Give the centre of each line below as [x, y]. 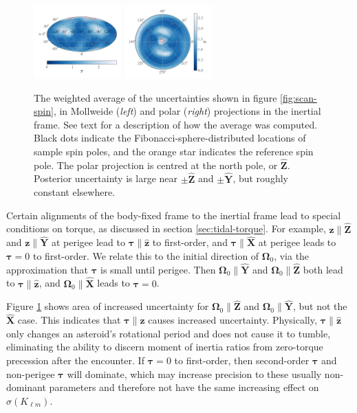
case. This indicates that [69, 320]
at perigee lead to [88, 242]
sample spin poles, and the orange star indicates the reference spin [174, 151]
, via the [292, 255]
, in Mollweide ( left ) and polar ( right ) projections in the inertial [187, 111]
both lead [323, 269]
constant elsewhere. [75, 192]
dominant [26, 387]
